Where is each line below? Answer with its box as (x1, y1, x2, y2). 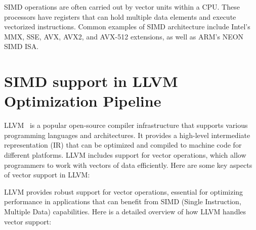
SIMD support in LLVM (4, 71, 178, 91)
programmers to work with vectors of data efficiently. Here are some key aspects (4, 159, 252, 170)
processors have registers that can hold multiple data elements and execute (4, 11, 236, 22)
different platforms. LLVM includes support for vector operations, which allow (4, 150, 246, 160)
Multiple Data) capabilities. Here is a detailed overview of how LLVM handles (4, 206, 246, 217)
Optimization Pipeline (4, 90, 161, 111)
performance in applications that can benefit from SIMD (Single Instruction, (4, 196, 241, 207)
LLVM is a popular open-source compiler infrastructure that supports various (4, 120, 248, 130)
